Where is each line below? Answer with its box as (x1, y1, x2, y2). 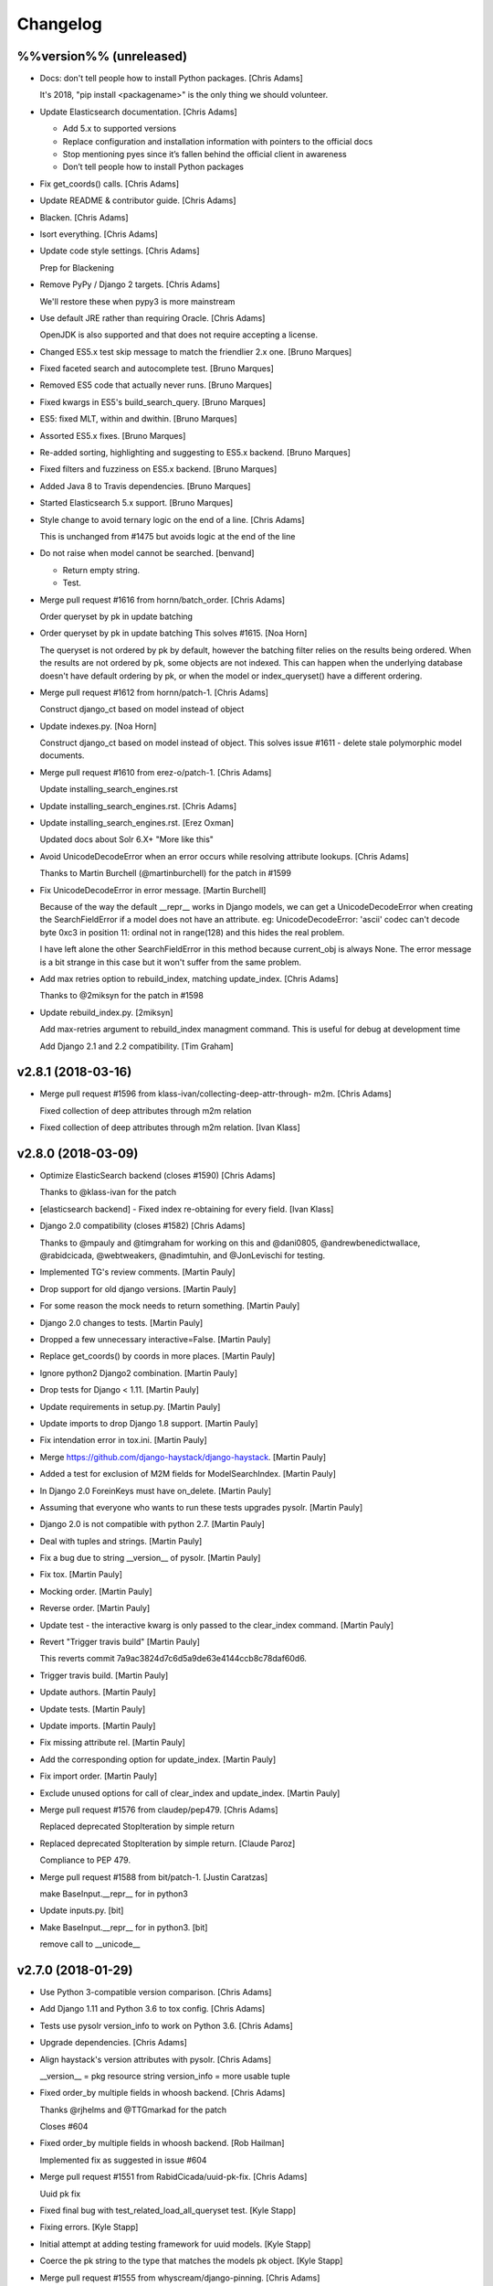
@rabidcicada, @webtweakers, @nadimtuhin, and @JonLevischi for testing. (39, 1250, 326, 1261)
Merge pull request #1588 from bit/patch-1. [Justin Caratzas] (39, 1871, 268, 1883)
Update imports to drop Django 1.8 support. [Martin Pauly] (39, 1417, 258, 1428)
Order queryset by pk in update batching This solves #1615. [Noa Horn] (39, 627, 308, 639)
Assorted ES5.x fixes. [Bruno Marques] (39, 430, 186, 441)
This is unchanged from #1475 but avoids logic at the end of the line (39, 531, 296, 541)
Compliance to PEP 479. (39, 1854, 131, 1865)
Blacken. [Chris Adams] (39, 211, 129, 223)
